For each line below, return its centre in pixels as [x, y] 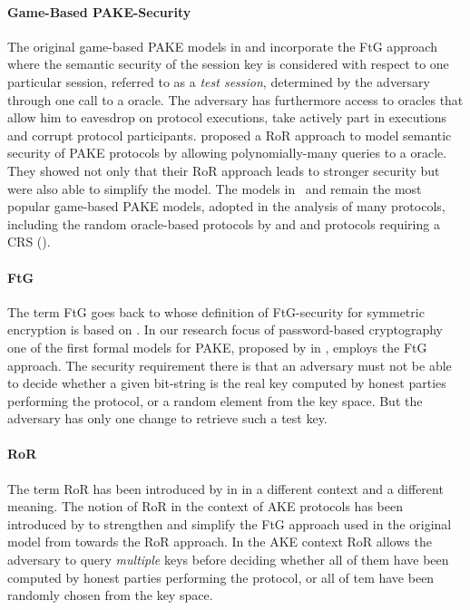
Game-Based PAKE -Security [99, 11]
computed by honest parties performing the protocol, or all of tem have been [221, 577]
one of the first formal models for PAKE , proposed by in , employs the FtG [217, 347]
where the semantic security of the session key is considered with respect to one [228, 64]
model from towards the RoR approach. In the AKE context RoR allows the [220, 542]
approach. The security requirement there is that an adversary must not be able [230, 365]
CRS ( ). [29, 242]
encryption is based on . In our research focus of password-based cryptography [225, 329]
